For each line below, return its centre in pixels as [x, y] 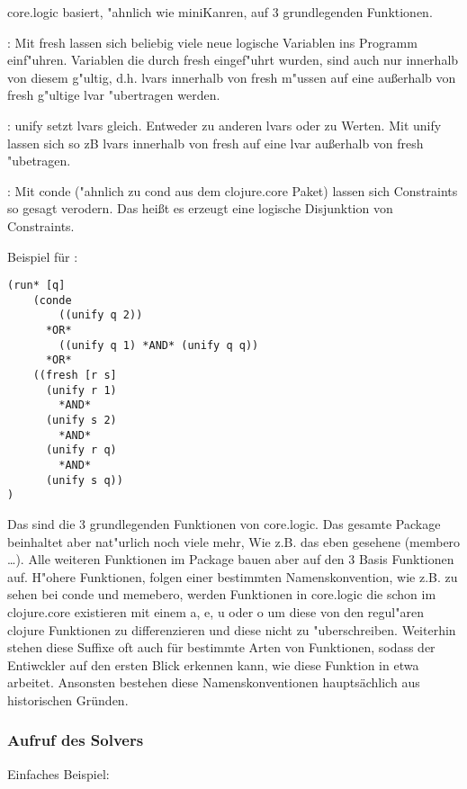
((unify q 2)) [101, 315]
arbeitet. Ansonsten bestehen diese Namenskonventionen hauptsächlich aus [214, 682]
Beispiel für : [43, 256]
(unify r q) [81, 450]
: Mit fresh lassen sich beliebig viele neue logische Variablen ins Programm [212, 42]
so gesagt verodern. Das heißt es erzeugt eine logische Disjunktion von [200, 208]
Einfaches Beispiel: [58, 773]
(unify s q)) [84, 480]
